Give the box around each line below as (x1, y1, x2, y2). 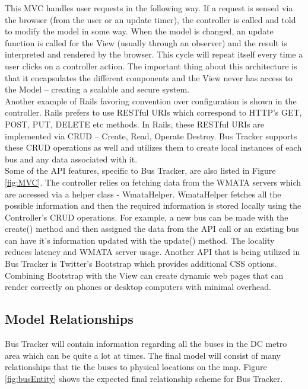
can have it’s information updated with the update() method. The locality (5, 234, 275, 246)
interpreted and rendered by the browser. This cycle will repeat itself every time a (5, 48, 303, 60)
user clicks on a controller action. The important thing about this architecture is (5, 59, 297, 72)
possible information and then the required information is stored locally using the (5, 199, 301, 212)
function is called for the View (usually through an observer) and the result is (5, 36, 287, 49)
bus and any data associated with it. (5, 152, 138, 165)
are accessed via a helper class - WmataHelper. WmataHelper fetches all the (5, 187, 281, 200)
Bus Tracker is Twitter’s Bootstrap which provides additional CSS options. (5, 257, 277, 270)
